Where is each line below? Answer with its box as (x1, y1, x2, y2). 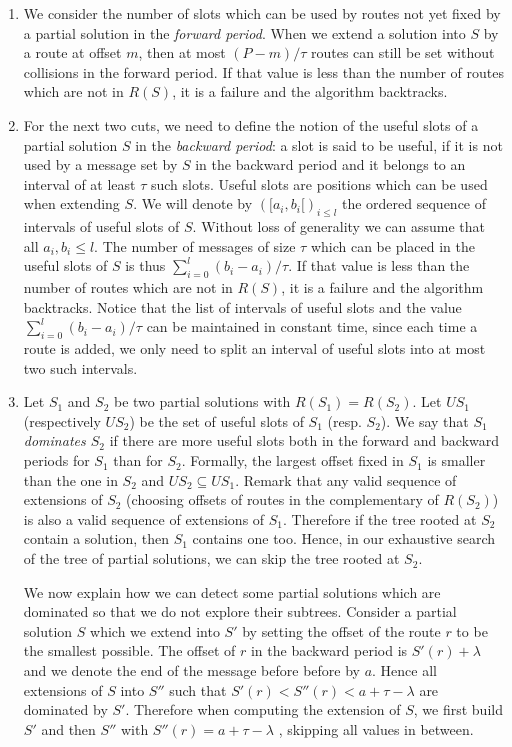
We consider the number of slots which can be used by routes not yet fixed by (23, 3, 501, 23)
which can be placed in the (310, 235, 476, 256)
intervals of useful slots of (23, 216, 180, 237)
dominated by (23, 699, 108, 720)
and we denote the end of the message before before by (23, 660, 360, 681)
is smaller (427, 450, 486, 471)
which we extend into (90, 620, 220, 641)
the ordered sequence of (341, 193, 487, 214)
